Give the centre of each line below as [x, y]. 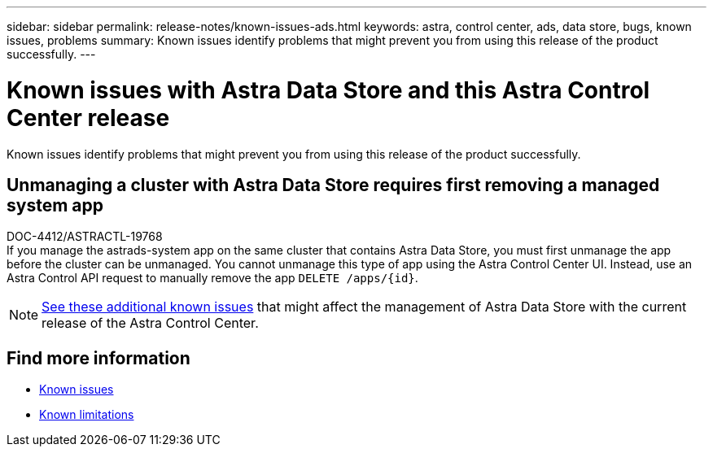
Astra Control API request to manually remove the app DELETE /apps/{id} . [212, 278]
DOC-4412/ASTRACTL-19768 [85, 237]
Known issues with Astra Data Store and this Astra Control [328, 90]
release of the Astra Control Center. [150, 323]
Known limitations [87, 415]
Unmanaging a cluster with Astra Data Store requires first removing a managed [333, 185]
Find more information [98, 358]
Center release [88, 118]
